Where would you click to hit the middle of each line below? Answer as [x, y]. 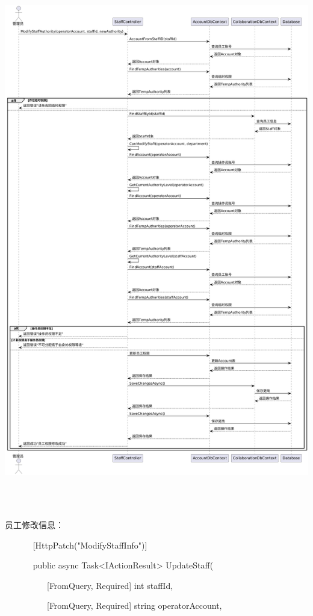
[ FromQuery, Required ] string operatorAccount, [134, 605]
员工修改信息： [34, 524]
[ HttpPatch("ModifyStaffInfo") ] [90, 545]
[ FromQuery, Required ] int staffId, [110, 585]
